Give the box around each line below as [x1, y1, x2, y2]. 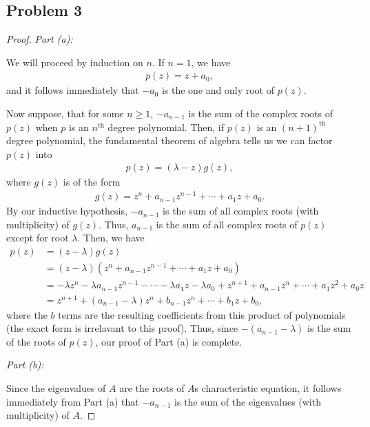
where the [6, 307, 48, 321]
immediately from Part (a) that [6, 394, 139, 408]
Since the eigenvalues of [6, 381, 106, 395]
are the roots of [119, 381, 185, 395]
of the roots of [6, 334, 66, 348]
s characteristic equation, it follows [194, 381, 342, 395]
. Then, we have [77, 230, 145, 245]
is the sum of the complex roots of [188, 106, 333, 121]
